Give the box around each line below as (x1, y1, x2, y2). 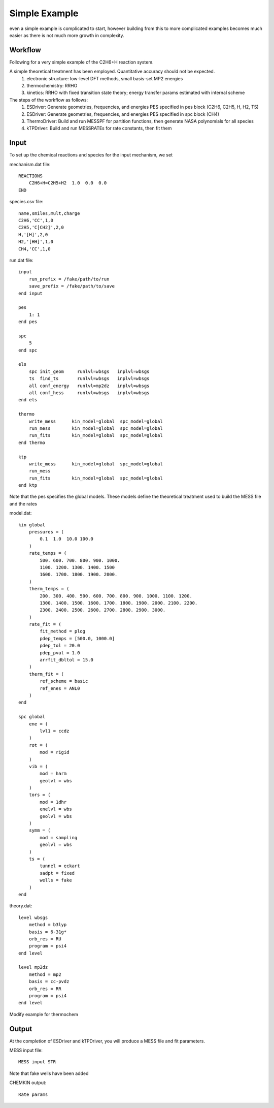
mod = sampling (40, 835, 78, 840)
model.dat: (9, 510, 32, 516)
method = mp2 (28, 971, 61, 977)
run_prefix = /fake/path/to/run (28, 276, 110, 282)
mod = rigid (40, 749, 70, 755)
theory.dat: (9, 903, 32, 909)
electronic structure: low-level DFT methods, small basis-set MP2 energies (26, 75, 183, 81)
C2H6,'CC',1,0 (18, 217, 53, 223)
